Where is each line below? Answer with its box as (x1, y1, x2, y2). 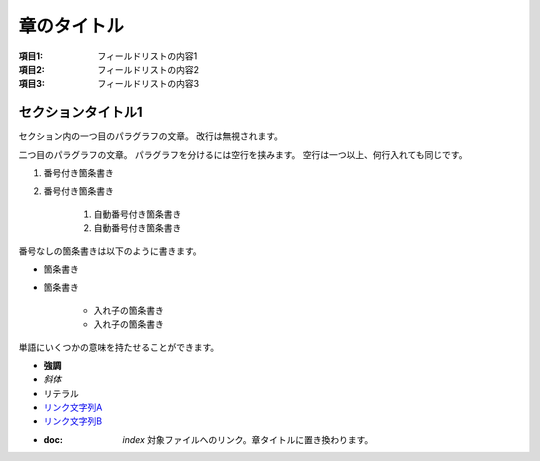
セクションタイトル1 (18, 104, 144, 121)
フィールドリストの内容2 (97, 63, 200, 75)
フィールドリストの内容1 (97, 50, 198, 62)
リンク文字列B (43, 415, 103, 427)
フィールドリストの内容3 (97, 78, 200, 90)
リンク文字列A (43, 401, 103, 414)
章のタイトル (18, 15, 125, 37)
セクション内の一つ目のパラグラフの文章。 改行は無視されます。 (18, 130, 284, 142)
